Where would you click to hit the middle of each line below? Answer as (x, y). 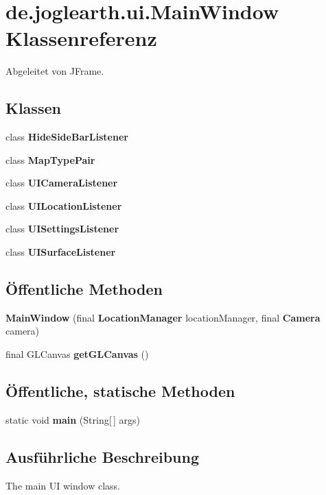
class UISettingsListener (62, 229)
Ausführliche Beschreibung (102, 456)
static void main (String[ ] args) (73, 419)
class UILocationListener (64, 205)
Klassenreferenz (81, 38)
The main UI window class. (63, 485)
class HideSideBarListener (67, 137)
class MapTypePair (50, 159)
